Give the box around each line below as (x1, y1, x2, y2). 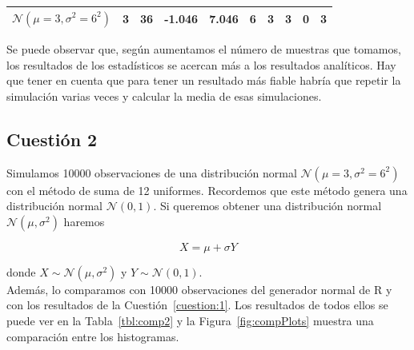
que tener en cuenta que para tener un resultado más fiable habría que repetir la (6, 72, 401, 89)
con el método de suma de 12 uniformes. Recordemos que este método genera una (6, 181, 408, 198)
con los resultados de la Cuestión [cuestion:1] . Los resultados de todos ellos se (6, 296, 388, 313)
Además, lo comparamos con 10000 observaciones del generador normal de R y (6, 280, 392, 297)
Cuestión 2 (6, 126, 98, 151)
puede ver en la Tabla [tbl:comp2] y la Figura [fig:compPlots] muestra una (6, 312, 374, 328)
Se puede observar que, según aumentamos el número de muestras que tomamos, (6, 41, 401, 57)
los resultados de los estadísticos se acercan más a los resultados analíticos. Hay (6, 56, 396, 73)
